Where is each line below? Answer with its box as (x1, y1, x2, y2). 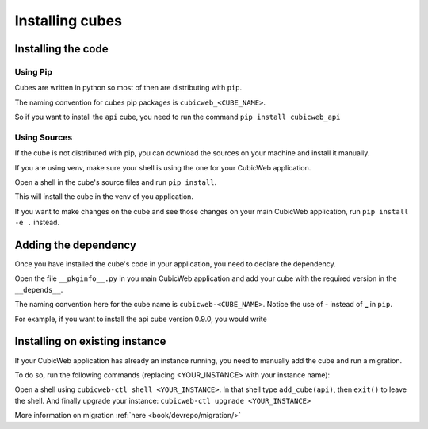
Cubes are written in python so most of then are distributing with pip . (14, 83, 243, 93)
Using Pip (14, 66, 53, 77)
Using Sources (14, 132, 73, 143)
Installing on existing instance (14, 335, 166, 348)
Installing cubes (14, 12, 123, 29)
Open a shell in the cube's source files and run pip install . (14, 178, 217, 187)
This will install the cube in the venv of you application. (14, 192, 194, 201)
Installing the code (14, 42, 109, 56)
